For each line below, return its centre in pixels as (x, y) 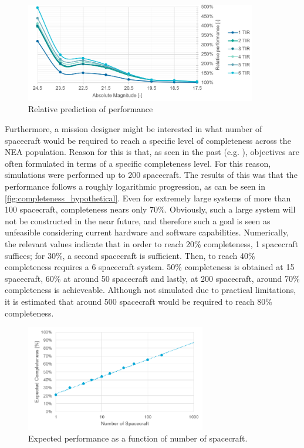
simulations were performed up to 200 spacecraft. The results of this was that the (151, 175)
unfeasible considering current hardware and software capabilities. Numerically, (147, 232)
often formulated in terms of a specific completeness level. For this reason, (138, 163)
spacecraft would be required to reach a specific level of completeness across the (148, 140)
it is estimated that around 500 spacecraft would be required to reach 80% (139, 301)
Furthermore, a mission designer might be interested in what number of (134, 129)
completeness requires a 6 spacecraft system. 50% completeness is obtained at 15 (150, 267)
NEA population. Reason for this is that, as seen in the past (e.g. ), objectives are (152, 152)
